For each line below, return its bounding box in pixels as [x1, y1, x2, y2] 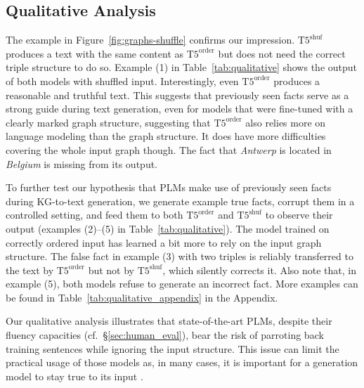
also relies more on [245, 115, 326, 129]
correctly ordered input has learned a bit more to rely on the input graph [6, 235, 322, 250]
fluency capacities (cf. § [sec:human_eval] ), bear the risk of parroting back [6, 328, 324, 342]
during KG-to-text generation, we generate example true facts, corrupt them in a [6, 193, 355, 208]
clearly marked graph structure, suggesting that [6, 115, 211, 129]
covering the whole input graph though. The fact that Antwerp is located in [6, 142, 332, 157]
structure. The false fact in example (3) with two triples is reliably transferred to [6, 249, 353, 264]
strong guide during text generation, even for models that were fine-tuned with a [6, 101, 353, 116]
